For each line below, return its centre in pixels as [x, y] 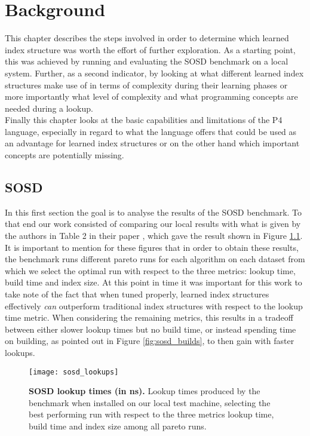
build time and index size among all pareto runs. [118, 426]
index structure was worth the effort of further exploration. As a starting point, [150, 49]
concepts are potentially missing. [65, 155]
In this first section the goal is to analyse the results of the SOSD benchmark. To [154, 212]
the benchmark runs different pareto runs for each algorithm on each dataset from [155, 259]
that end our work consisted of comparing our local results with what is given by [153, 224]
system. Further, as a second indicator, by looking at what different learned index [154, 73]
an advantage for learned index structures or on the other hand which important [152, 143]
